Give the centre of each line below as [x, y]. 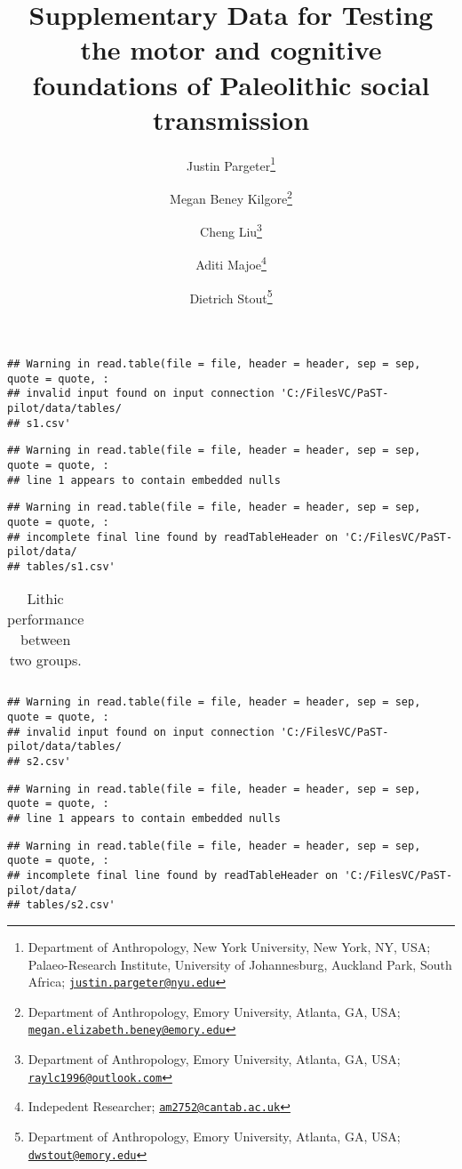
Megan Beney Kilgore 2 [231, 197]
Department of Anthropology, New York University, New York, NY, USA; [229, 947]
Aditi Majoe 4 [231, 263]
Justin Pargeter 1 [231, 164]
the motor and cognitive [231, 49]
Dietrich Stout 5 [231, 296]
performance [46, 619]
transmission [231, 119]
